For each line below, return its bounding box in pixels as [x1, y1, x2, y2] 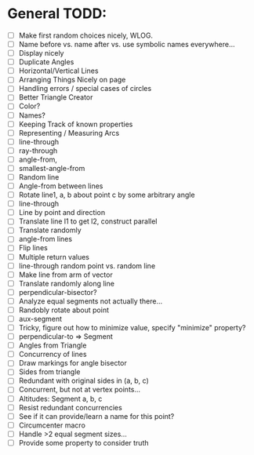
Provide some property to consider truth [18, 438, 149, 447]
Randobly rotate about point [18, 305, 109, 315]
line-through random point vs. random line [18, 260, 156, 271]
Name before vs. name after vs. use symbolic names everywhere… [18, 40, 235, 49]
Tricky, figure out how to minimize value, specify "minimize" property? [18, 323, 246, 332]
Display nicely [18, 49, 64, 58]
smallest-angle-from [18, 163, 85, 173]
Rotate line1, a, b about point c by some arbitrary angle [18, 190, 195, 200]
